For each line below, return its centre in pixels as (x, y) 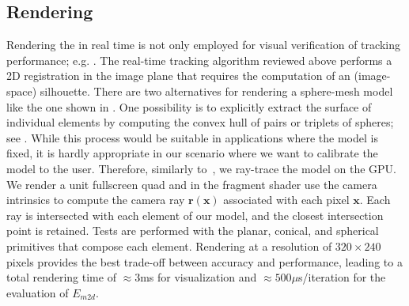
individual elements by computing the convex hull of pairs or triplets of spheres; (200, 122)
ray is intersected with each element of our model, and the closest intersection (195, 215)
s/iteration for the (342, 277)
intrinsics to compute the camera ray (96, 200)
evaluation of (38, 292)
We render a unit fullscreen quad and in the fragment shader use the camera (192, 184)
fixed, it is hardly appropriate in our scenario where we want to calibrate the (192, 153)
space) (22, 91)
